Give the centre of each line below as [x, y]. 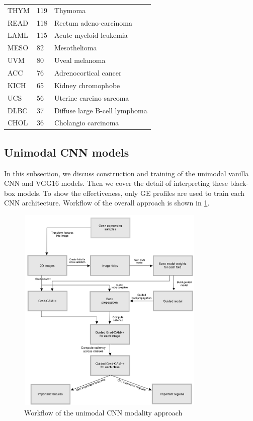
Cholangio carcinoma [87, 123]
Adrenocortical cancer [88, 72]
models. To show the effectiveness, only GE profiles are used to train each [131, 193]
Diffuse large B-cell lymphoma [101, 110]
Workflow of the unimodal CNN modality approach [103, 412]
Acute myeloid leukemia [91, 35]
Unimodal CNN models [67, 152]
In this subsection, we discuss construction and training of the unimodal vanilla [126, 173]
